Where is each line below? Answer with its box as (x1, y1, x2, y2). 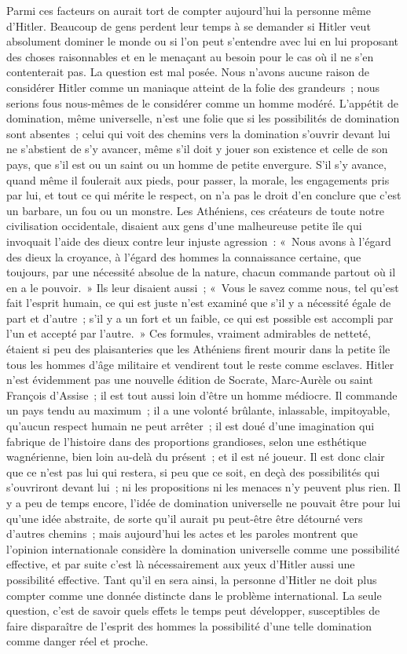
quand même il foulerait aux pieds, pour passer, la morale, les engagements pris (6, 171, 390, 188)
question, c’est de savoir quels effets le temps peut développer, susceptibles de (6, 602, 380, 619)
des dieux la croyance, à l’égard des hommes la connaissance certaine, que (6, 248, 361, 265)
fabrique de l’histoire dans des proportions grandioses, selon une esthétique (6, 433, 367, 449)
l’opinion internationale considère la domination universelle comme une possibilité (6, 540, 400, 557)
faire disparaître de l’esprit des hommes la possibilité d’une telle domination (6, 617, 372, 634)
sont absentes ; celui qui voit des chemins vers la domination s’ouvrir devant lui (6, 125, 390, 141)
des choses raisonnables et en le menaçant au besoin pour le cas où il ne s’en (6, 48, 374, 64)
